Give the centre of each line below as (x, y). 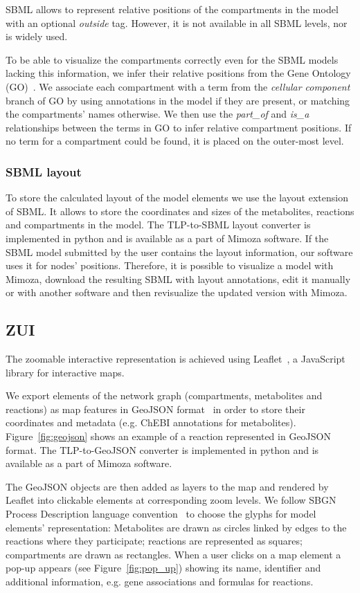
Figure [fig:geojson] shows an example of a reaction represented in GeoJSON (168, 436)
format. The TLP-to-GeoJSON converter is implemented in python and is (162, 449)
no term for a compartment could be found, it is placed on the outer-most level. (175, 141)
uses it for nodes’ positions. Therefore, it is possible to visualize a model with (170, 265)
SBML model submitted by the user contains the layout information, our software (179, 252)
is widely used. (37, 36)
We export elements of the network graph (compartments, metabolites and (164, 395)
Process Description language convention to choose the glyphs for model (161, 514)
